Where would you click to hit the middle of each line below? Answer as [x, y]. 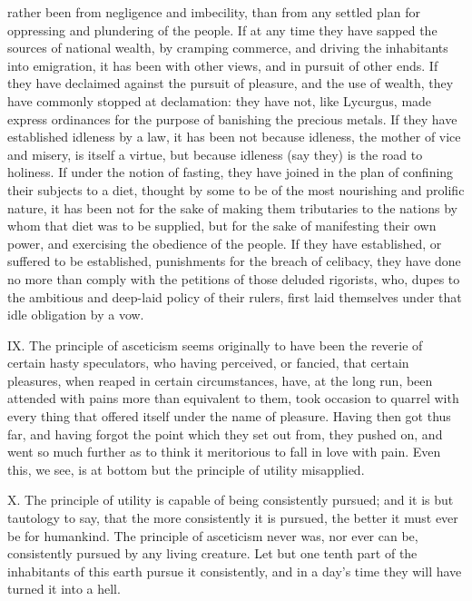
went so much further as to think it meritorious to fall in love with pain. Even [224, 452]
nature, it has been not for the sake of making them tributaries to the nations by [232, 207]
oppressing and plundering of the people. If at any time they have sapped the [222, 30]
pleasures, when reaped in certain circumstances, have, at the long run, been [220, 380]
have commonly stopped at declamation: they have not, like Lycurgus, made [220, 100]
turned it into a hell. [64, 589]
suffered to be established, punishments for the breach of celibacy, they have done [234, 261]
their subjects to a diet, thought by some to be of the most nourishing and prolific [236, 189]
